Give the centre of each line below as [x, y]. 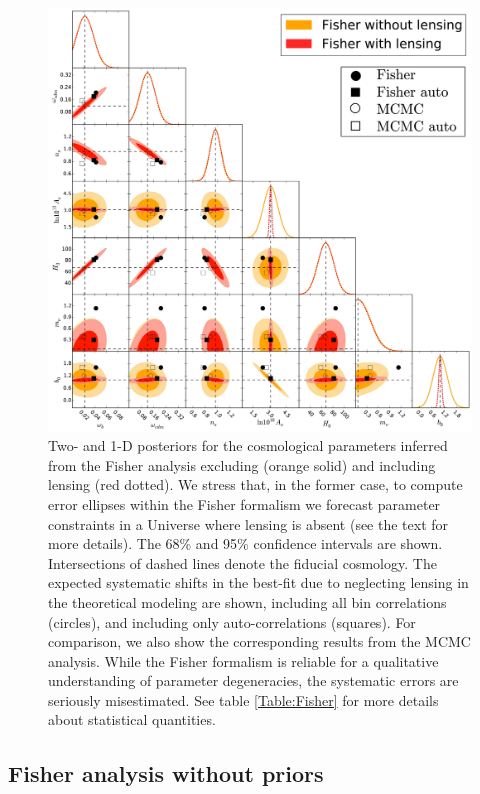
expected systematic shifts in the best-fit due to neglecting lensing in [258, 582]
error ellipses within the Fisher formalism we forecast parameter [244, 503]
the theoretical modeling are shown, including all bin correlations [247, 601]
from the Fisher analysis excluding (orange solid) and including [242, 464]
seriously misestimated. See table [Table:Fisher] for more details [243, 699]
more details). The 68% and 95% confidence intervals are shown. [245, 543]
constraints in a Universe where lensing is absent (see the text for [248, 523]
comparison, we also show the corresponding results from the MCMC [259, 641]
